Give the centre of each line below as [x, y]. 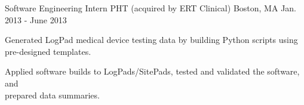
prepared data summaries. [52, 95]
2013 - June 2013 [36, 19]
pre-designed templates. [48, 51]
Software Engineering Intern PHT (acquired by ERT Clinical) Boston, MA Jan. [151, 8]
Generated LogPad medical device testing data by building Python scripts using [151, 40]
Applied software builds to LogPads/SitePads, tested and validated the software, [152, 71]
